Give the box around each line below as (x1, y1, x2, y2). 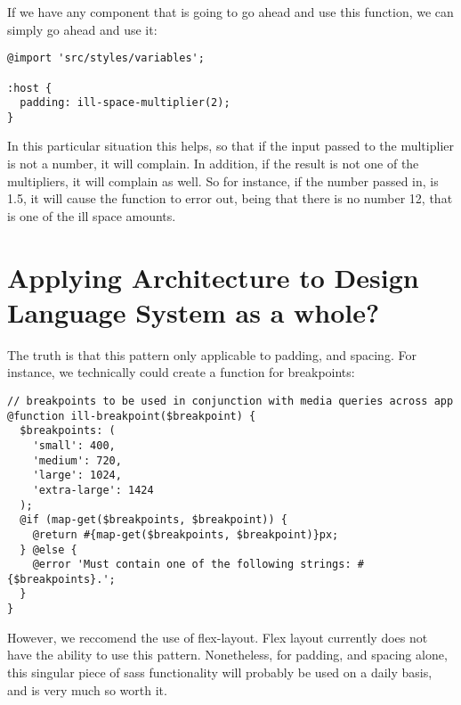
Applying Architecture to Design (7, 258, 419, 295)
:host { (7, 81, 53, 94)
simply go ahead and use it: (7, 20, 158, 38)
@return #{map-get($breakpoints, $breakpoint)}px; (32, 528, 339, 541)
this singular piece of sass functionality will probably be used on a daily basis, (7, 662, 433, 681)
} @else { (20, 543, 77, 556)
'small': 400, (32, 439, 116, 452)
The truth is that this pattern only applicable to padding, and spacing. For (7, 345, 417, 364)
